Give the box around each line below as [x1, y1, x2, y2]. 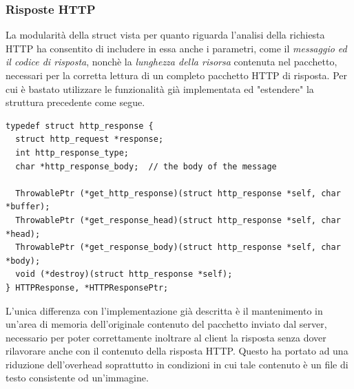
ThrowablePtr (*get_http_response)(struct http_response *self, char [15, 188, 341, 198]
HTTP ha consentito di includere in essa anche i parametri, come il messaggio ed [6, 41, 347, 55]
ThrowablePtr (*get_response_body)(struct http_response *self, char [15, 242, 341, 253]
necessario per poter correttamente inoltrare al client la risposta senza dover [6, 330, 326, 344]
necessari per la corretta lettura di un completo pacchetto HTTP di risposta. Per [6, 68, 348, 82]
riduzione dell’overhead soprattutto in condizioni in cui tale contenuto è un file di [6, 357, 348, 371]
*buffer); [6, 202, 50, 212]
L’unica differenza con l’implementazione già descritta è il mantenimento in [6, 303, 323, 317]
